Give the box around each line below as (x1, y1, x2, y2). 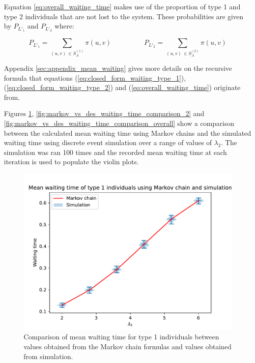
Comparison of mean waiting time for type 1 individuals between (24, 332, 219, 342)
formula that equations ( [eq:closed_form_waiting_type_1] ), (4, 72, 186, 83)
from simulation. (24, 351, 73, 361)
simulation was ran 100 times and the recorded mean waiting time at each (4, 147, 227, 157)
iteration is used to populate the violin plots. (4, 156, 139, 167)
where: (55, 21, 74, 31)
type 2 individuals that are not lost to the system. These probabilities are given (4, 11, 244, 21)
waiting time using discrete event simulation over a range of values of (4, 137, 212, 148)
